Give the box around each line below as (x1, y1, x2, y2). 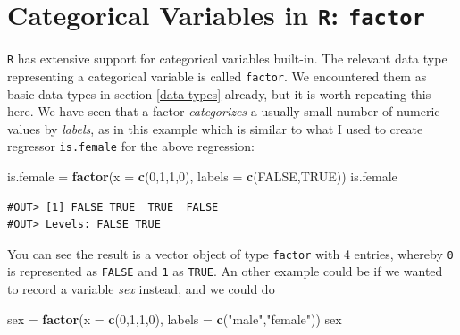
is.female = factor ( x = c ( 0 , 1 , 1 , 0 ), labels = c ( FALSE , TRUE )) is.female (7, 167, 397, 185)
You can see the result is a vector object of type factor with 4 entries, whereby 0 (7, 244, 454, 263)
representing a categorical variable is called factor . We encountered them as (7, 66, 427, 85)
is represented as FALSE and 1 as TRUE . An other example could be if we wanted (7, 262, 443, 281)
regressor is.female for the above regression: (7, 137, 255, 155)
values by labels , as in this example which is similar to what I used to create (7, 119, 423, 138)
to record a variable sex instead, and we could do (7, 280, 275, 298)
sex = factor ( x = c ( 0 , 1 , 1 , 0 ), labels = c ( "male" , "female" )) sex (7, 309, 342, 328)
